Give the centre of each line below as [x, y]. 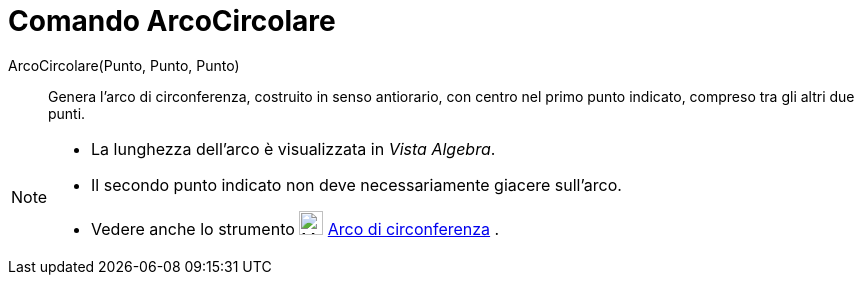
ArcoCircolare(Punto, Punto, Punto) [124, 65]
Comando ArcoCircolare [172, 21]
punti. [67, 113]
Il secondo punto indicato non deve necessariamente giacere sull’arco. [356, 184]
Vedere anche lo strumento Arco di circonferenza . [295, 228]
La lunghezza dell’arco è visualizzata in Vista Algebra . [293, 148]
